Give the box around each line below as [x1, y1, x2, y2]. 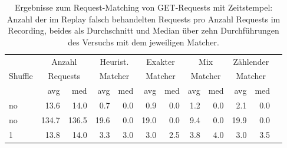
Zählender [233, 55, 269, 67]
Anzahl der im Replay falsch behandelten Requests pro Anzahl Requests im [6, 12, 281, 25]
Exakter [146, 55, 175, 67]
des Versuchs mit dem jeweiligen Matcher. [68, 35, 219, 48]
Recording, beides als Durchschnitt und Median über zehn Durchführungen [8, 24, 279, 37]
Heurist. [100, 55, 129, 67]
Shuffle [9, 70, 33, 82]
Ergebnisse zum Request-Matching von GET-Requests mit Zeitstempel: [14, 1, 273, 13]
